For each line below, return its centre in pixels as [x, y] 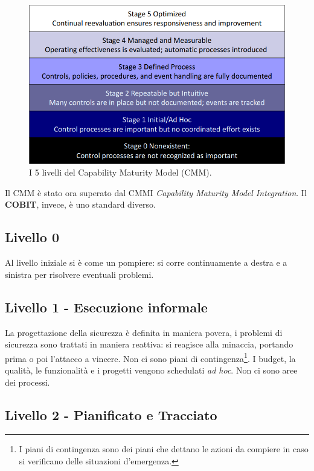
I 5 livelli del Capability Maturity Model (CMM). [120, 172]
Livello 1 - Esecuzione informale [106, 307]
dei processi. [27, 382]
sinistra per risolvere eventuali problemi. [79, 274]
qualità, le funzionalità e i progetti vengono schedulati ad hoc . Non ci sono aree [151, 370]
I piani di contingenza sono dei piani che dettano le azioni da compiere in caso [164, 449]
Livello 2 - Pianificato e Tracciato [111, 414]
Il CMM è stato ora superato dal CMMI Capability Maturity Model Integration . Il [156, 192]
